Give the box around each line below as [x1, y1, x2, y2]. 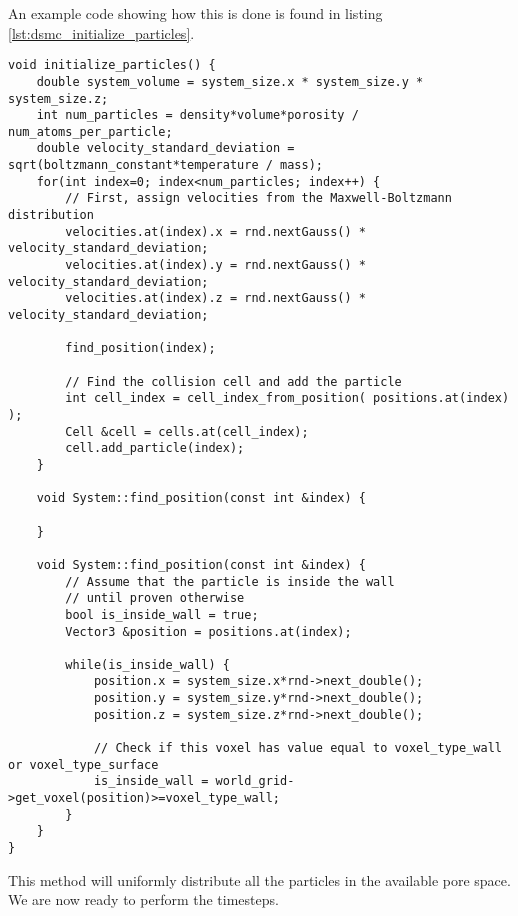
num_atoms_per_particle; [8, 124, 173, 139]
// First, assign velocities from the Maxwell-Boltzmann [65, 191, 452, 206]
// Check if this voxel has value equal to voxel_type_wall [93, 741, 502, 756]
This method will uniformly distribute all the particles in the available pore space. [8, 869, 511, 890]
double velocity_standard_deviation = [36, 141, 295, 156]
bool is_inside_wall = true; [65, 607, 259, 622]
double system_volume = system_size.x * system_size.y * [36, 74, 424, 89]
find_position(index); [65, 341, 216, 356]
